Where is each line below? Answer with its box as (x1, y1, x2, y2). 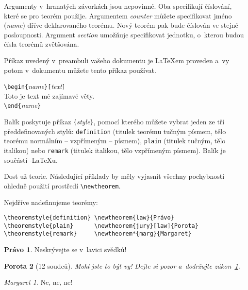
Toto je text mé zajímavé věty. (4, 90, 95, 101)
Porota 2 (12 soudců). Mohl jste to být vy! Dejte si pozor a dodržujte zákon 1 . (4, 260, 240, 271)
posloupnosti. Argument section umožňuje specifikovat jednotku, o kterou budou (4, 29, 244, 39)
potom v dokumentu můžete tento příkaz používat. (4, 65, 156, 75)
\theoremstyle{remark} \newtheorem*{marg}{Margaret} (4, 230, 192, 238)
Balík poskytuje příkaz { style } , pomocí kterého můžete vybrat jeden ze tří (4, 117, 225, 127)
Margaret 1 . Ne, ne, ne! (4, 277, 73, 287)
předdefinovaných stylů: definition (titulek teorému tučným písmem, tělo (4, 126, 226, 136)
